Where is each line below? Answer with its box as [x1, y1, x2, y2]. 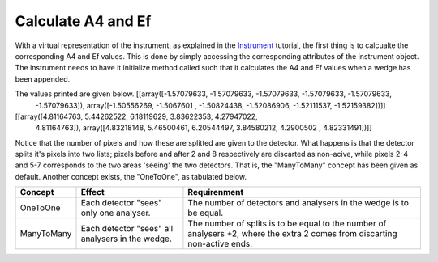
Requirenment [187, 187, 244, 198]
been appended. [15, 74, 71, 84]
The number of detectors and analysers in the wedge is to [187, 197, 410, 209]
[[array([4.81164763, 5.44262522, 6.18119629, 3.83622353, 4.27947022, [15, 112, 259, 121]
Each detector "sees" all [80, 223, 174, 235]
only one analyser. [80, 207, 151, 218]
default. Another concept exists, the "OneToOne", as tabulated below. [15, 171, 247, 181]
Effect [80, 187, 105, 198]
